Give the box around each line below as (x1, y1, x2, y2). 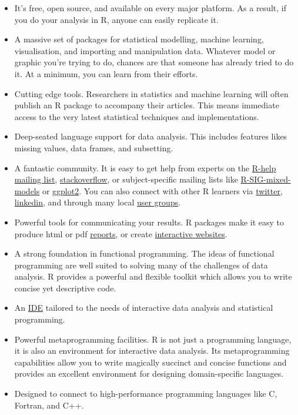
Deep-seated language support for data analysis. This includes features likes (14, 130, 287, 142)
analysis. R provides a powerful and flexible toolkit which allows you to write (14, 270, 292, 283)
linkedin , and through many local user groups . (14, 196, 181, 208)
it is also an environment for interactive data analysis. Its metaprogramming (14, 344, 290, 357)
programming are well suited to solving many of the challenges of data (14, 258, 268, 271)
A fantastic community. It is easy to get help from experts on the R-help (14, 161, 276, 174)
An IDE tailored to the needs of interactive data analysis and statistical (14, 301, 273, 314)
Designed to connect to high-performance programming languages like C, (14, 387, 277, 400)
